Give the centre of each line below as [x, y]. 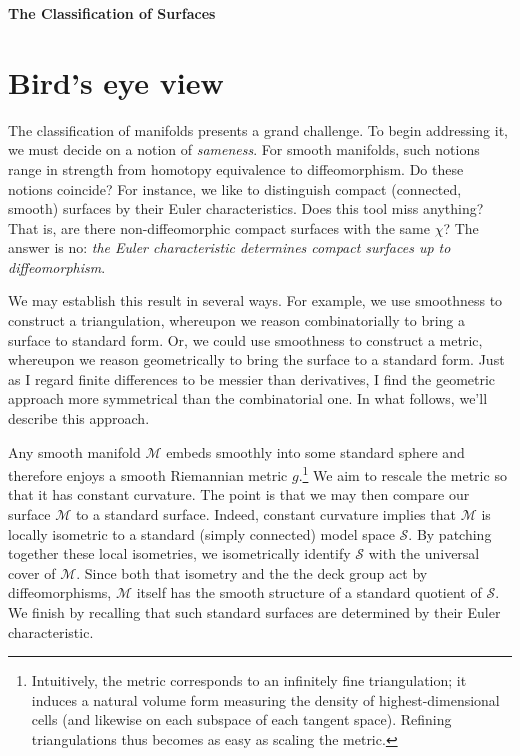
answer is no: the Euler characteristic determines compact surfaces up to [229, 247]
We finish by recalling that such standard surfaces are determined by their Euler [254, 612]
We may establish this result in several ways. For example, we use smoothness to [255, 300]
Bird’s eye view [116, 81]
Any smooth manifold [74, 451]
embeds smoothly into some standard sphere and [315, 451]
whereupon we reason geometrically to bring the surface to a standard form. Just [256, 359]
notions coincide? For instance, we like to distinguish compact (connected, [235, 188]
